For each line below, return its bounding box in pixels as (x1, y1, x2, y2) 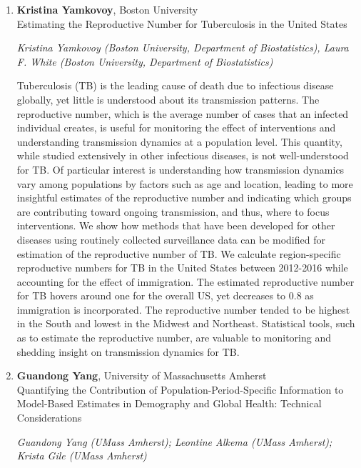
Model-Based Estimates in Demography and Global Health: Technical (16, 396, 322, 411)
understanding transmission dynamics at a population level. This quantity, (16, 134, 342, 149)
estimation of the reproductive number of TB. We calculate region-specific (16, 246, 341, 261)
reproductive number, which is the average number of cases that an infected (16, 106, 349, 121)
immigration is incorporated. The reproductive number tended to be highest (16, 302, 350, 317)
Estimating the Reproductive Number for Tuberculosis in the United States (16, 16, 347, 31)
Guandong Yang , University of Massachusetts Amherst (16, 368, 267, 383)
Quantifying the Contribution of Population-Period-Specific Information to (16, 382, 344, 397)
